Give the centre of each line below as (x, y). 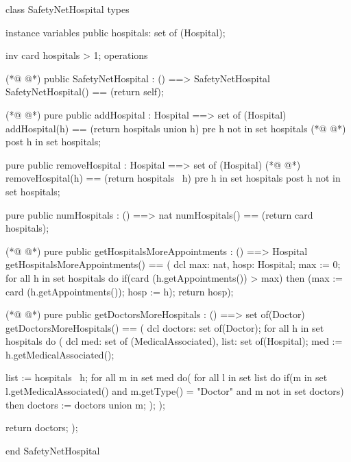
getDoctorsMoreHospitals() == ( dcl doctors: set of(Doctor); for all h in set (165, 327)
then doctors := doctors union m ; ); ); (85, 404)
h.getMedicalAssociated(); (60, 354)
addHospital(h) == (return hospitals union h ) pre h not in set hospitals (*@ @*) (176, 128)
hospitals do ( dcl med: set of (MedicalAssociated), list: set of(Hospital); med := (174, 341)
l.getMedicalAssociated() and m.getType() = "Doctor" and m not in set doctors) (175, 391)
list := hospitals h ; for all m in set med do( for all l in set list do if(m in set (167, 377)
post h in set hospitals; (53, 142)
